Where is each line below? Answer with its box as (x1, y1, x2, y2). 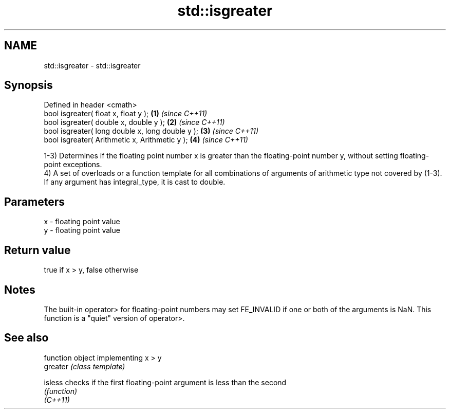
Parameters (4, 195, 65, 208)
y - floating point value (44, 226, 120, 235)
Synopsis (4, 79, 53, 92)
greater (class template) (44, 362, 125, 371)
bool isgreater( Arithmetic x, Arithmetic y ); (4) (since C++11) (44, 135, 248, 145)
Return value (4, 243, 71, 257)
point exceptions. (44, 160, 102, 169)
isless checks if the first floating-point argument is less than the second (44, 378, 287, 387)
